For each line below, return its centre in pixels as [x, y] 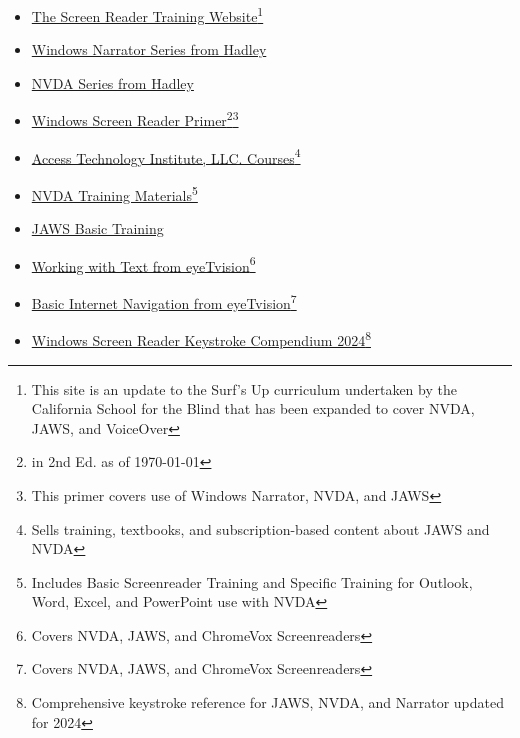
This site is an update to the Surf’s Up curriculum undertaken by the [244, 388]
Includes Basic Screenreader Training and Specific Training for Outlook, [252, 581]
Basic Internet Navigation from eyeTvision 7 [164, 301]
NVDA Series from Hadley [112, 82]
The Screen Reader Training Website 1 [147, 14]
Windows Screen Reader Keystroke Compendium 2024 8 [201, 338]
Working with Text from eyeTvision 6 [143, 264]
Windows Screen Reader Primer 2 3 [135, 119]
